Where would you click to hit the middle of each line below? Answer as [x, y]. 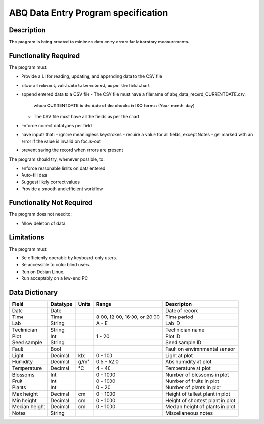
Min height [24, 401]
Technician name [185, 330]
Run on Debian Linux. [43, 272]
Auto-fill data [34, 175]
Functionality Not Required [51, 203]
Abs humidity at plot [188, 362]
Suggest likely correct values [51, 182]
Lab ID [173, 323]
